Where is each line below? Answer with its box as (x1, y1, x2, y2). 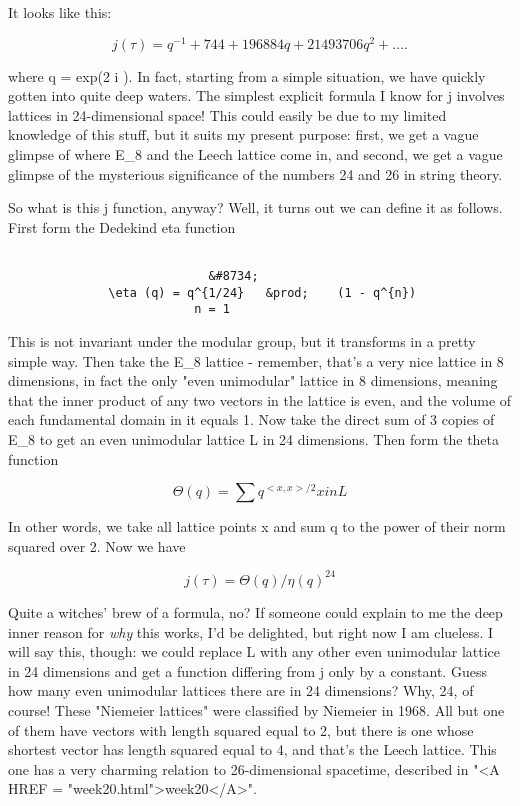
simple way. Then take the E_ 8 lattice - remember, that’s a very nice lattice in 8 (8, 350, 504, 371)
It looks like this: (8, 2, 112, 22)
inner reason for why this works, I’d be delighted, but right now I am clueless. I (8, 621, 494, 642)
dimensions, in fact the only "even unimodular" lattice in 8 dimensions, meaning (8, 370, 498, 391)
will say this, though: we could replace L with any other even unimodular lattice (8, 641, 501, 662)
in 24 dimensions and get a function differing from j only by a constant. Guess (8, 660, 487, 681)
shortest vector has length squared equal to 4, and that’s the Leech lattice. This (8, 739, 497, 760)
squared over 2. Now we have (8, 535, 186, 556)
